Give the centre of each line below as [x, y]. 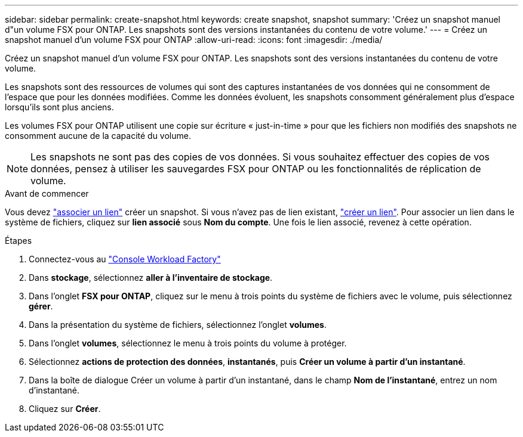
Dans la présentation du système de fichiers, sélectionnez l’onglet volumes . [178, 325]
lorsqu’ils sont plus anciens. [59, 107]
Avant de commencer [47, 193]
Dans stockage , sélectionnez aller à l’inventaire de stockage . [151, 278]
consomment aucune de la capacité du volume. [98, 136]
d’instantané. [54, 390]
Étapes [19, 241]
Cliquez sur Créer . [65, 409]
